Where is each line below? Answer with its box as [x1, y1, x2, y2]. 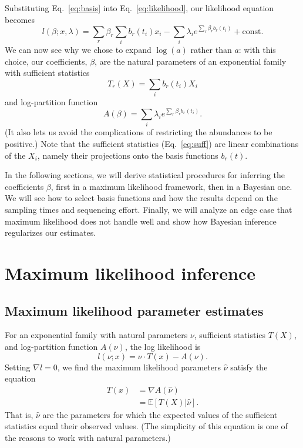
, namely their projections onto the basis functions [37, 149, 218, 161]
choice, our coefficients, [5, 55, 87, 67]
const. [242, 27, 264, 36]
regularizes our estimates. [5, 226, 96, 239]
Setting [5, 360, 31, 373]
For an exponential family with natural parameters [5, 329, 188, 341]
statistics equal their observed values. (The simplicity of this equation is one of [5, 420, 288, 432]
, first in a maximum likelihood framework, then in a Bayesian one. [51, 180, 292, 192]
